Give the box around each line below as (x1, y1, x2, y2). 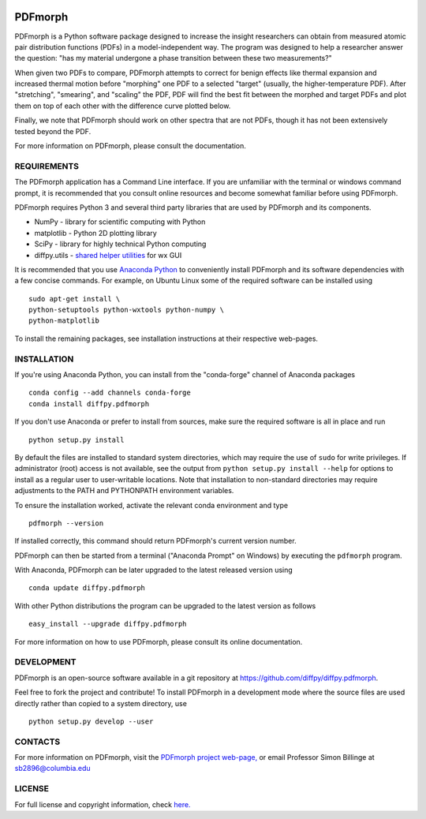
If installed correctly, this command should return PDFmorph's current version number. (14, 537, 297, 546)
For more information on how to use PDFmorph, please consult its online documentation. (14, 637, 303, 646)
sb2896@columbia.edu (14, 764, 91, 773)
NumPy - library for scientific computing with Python (34, 217, 206, 226)
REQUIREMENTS (14, 160, 79, 171)
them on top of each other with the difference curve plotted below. (14, 101, 231, 110)
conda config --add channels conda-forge (28, 388, 191, 398)
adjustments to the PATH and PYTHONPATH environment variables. (14, 486, 234, 496)
